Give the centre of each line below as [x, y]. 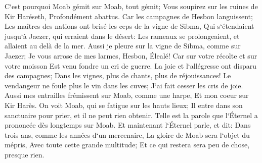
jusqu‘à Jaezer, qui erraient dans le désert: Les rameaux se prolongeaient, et [122, 36]
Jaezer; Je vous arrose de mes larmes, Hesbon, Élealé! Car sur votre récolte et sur [131, 55]
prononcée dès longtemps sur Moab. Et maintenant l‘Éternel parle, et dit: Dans [128, 125]
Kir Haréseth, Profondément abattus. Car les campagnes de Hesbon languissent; [129, 16]
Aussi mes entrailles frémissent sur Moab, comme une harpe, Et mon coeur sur [127, 95]
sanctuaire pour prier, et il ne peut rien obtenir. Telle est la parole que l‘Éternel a [131, 115]
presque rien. [25, 154]
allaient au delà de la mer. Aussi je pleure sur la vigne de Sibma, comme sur [123, 46]
